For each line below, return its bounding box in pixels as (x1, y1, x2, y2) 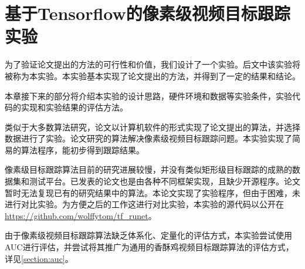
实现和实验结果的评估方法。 (21, 101, 128, 113)
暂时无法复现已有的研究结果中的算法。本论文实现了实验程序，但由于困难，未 (5, 186, 300, 199)
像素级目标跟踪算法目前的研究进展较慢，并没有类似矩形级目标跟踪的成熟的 (5, 163, 292, 176)
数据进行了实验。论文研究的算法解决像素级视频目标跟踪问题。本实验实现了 (5, 132, 292, 144)
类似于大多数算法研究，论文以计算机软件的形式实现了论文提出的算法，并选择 (5, 120, 300, 133)
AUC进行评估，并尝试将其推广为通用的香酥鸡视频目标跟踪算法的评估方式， (5, 241, 294, 253)
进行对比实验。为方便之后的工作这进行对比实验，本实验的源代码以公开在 (5, 198, 284, 210)
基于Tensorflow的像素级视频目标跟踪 (5, 1, 290, 25)
